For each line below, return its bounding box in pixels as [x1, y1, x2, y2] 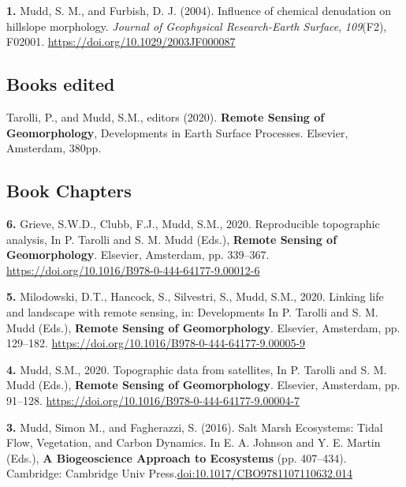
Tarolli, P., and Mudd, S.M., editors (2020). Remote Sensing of [6, 108, 325, 125]
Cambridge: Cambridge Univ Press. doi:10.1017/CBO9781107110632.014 [6, 465, 352, 481]
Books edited [6, 72, 115, 96]
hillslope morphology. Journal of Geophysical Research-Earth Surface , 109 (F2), [6, 17, 387, 34]
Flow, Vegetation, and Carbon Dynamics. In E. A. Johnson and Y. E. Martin [6, 434, 381, 451]
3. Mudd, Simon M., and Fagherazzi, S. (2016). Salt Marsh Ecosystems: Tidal [6, 418, 383, 435]
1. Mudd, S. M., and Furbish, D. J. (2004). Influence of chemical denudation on [6, 2, 392, 18]
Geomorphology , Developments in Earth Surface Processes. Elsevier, [6, 124, 348, 140]
